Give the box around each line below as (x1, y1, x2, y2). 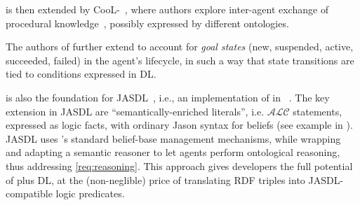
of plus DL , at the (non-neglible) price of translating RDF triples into (6, 172, 305, 187)
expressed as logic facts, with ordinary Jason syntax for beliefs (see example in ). (6, 118, 353, 132)
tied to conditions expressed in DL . (6, 66, 156, 81)
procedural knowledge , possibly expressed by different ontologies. (6, 15, 289, 30)
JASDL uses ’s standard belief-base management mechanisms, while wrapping (6, 131, 341, 146)
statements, (293, 104, 342, 118)
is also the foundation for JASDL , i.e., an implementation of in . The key (6, 90, 330, 104)
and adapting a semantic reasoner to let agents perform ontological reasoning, (6, 145, 340, 160)
